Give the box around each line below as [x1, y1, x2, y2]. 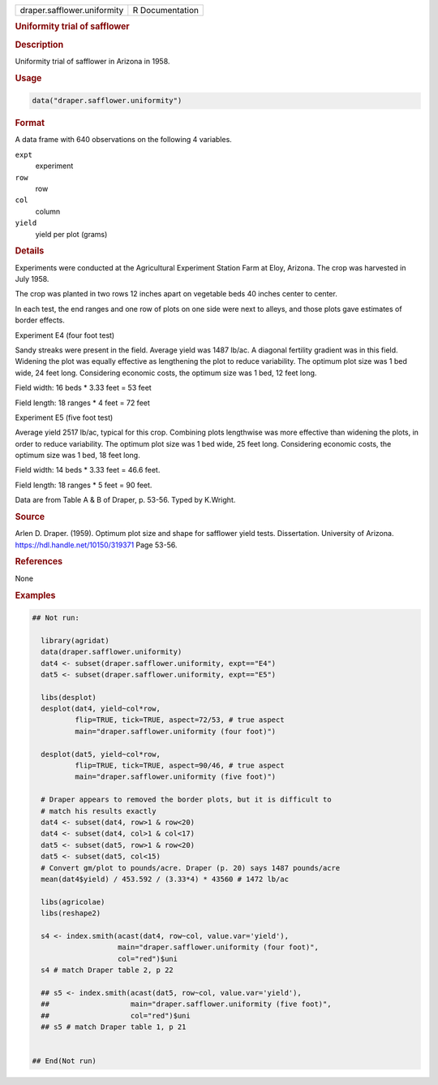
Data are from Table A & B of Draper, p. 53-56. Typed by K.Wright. [15, 495, 236, 505]
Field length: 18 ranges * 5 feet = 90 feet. [15, 480, 152, 490]
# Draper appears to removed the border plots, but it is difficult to [41, 795, 332, 804]
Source [15, 512, 45, 523]
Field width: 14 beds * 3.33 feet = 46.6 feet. [15, 465, 161, 475]
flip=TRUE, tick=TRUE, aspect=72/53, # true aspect [74, 715, 285, 724]
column [35, 206, 61, 216]
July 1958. [15, 274, 49, 283]
